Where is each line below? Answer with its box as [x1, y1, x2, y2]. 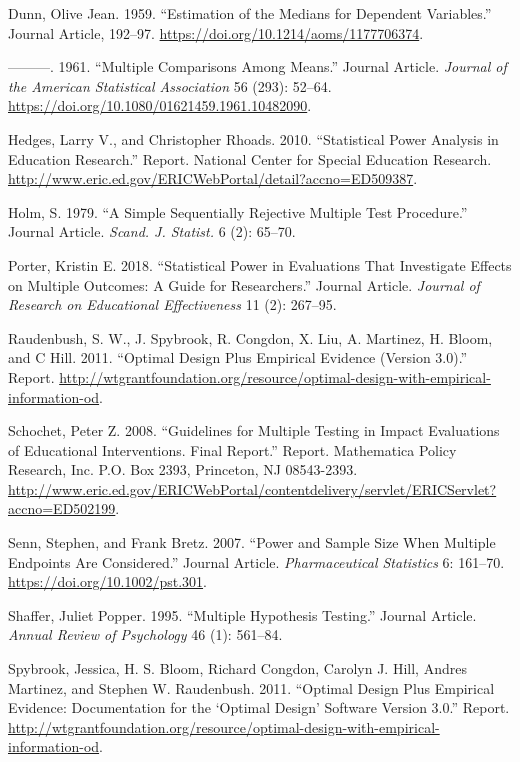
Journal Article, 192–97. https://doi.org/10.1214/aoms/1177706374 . [8, 22, 424, 43]
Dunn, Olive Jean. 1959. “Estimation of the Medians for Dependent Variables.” [8, 3, 492, 23]
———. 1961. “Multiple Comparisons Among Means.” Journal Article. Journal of [8, 56, 507, 77]
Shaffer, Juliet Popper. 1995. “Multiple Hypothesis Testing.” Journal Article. [8, 604, 477, 625]
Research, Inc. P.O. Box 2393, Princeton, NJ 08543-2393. [8, 459, 358, 480]
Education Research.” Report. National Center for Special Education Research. [8, 148, 492, 169]
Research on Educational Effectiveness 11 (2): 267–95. [8, 294, 337, 315]
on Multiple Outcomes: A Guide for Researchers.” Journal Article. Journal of [8, 274, 480, 295]
